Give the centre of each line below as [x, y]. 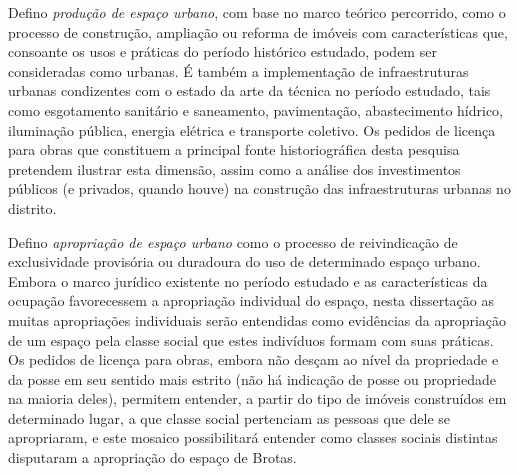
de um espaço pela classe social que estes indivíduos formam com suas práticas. [251, 339]
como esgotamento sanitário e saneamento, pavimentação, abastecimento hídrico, [255, 109]
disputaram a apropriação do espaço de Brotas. [152, 457]
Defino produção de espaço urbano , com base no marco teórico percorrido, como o [257, 12]
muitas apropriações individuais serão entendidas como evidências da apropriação [257, 319]
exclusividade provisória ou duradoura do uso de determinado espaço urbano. [244, 261]
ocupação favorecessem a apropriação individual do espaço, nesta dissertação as [251, 300]
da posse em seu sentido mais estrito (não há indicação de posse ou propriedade [252, 378]
